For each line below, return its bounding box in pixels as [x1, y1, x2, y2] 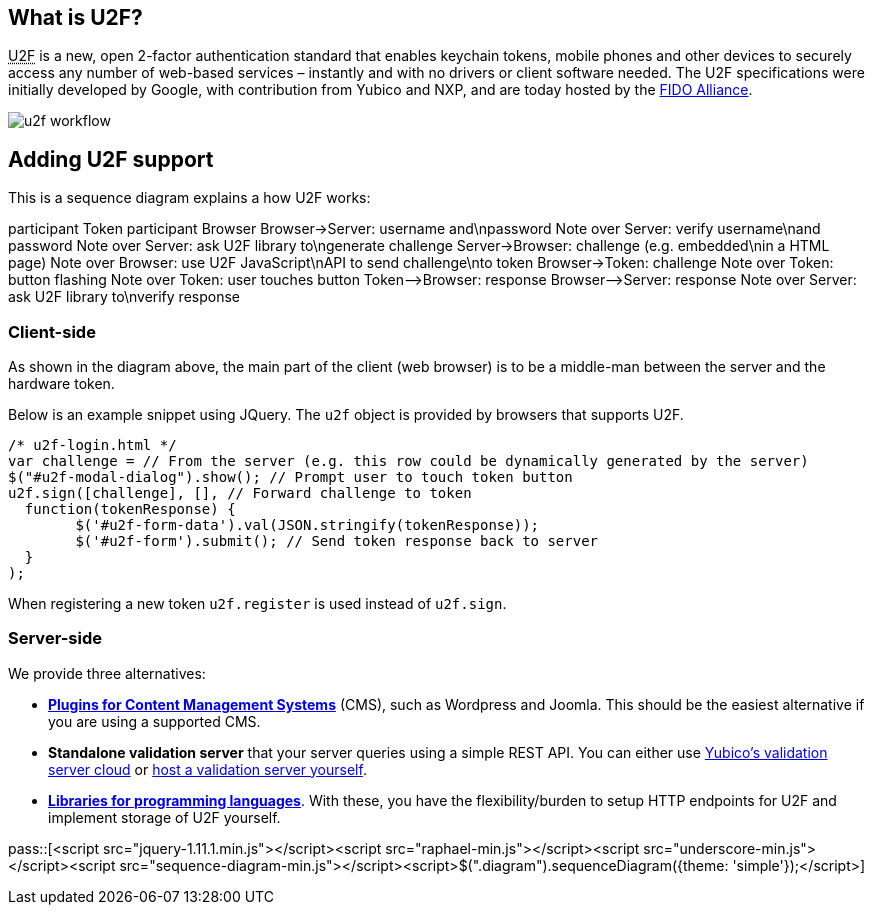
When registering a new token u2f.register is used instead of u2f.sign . [8, 595, 507, 613]
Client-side [8, 321, 96, 342]
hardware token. [8, 375, 115, 393]
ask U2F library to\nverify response [8, 288, 240, 306]
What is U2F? [8, 5, 143, 30]
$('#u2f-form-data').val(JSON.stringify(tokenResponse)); [75, 517, 540, 534]
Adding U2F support [8, 146, 214, 172]
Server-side [8, 628, 103, 649]
